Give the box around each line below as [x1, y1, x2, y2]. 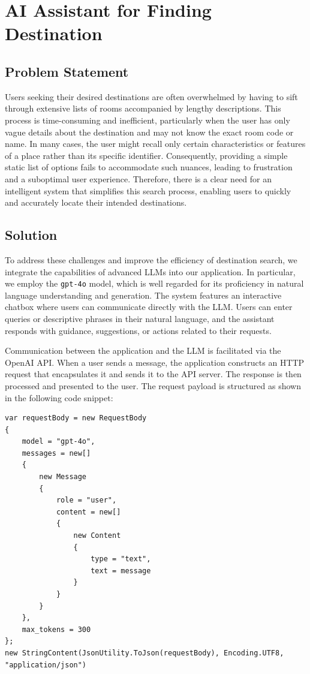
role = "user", [56, 496, 117, 505]
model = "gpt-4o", [22, 437, 95, 446]
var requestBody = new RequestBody [5, 414, 147, 423]
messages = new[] [22, 449, 91, 458]
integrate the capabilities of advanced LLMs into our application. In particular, [5, 265, 296, 278]
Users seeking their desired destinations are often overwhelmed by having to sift [5, 90, 298, 103]
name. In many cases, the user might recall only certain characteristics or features [5, 137, 306, 150]
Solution [5, 225, 58, 244]
